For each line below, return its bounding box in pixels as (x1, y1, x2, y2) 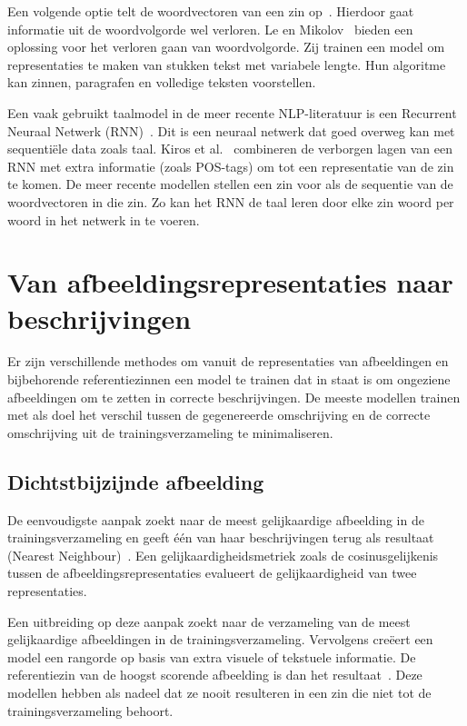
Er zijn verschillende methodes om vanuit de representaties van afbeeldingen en (7, 352, 449, 371)
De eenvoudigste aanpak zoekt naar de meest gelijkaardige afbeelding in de (7, 510, 424, 529)
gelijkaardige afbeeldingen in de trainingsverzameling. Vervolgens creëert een (7, 630, 433, 649)
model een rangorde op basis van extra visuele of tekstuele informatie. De (7, 647, 416, 666)
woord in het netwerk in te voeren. (7, 210, 200, 229)
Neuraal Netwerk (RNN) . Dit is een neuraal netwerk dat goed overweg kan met (7, 121, 455, 140)
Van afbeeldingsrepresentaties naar (7, 264, 453, 301)
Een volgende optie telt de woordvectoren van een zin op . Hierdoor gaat (7, 2, 414, 20)
